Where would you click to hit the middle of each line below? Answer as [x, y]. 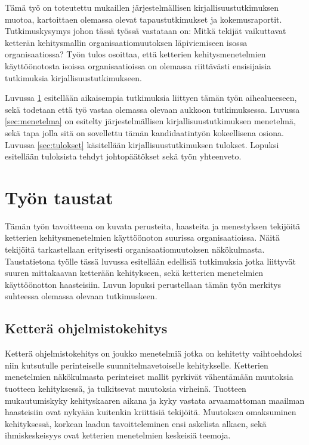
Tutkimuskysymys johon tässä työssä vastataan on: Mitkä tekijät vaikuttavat [146, 31]
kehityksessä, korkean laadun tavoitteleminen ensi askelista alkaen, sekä [136, 423]
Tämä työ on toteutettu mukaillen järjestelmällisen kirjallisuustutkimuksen [142, 7]
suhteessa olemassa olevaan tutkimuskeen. [81, 296]
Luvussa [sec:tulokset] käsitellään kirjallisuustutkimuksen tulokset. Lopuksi [142, 144]
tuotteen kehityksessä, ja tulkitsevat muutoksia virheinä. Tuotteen [126, 388]
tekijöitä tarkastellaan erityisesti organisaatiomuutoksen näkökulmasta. [135, 249]
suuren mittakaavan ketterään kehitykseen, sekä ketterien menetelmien [134, 273]
